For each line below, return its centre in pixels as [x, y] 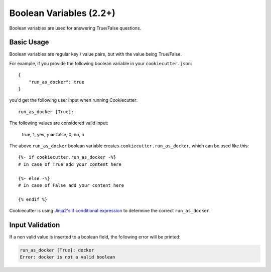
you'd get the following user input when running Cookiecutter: [74, 100]
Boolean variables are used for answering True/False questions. [75, 28]
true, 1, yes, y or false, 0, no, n [53, 134]
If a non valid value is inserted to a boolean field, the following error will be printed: [95, 237]
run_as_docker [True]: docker [57, 250]
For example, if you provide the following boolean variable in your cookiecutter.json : [101, 63]
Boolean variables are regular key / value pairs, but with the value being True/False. [96, 54]
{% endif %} [33, 199]
